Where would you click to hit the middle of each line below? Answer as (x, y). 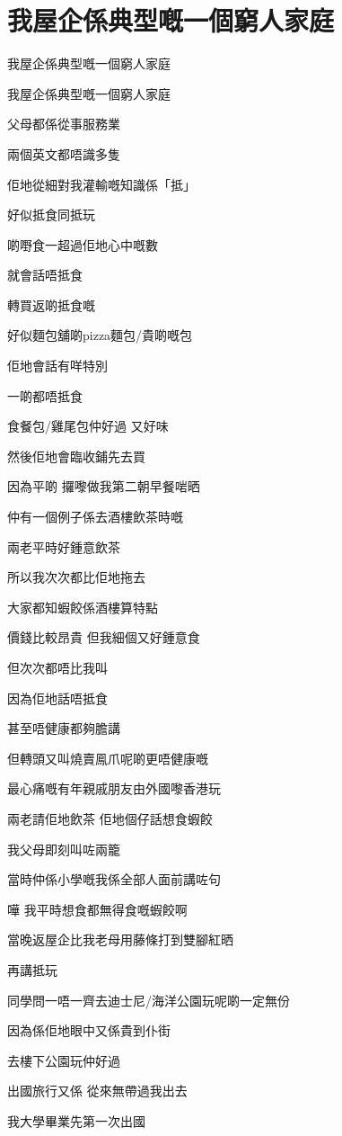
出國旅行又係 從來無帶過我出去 (97, 1091)
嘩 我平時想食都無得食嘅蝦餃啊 (97, 909)
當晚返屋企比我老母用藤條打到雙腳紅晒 (120, 939)
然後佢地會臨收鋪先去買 (76, 456)
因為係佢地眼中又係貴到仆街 (89, 1030)
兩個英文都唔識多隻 (64, 153)
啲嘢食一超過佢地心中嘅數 (83, 244)
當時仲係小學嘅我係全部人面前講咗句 (114, 879)
